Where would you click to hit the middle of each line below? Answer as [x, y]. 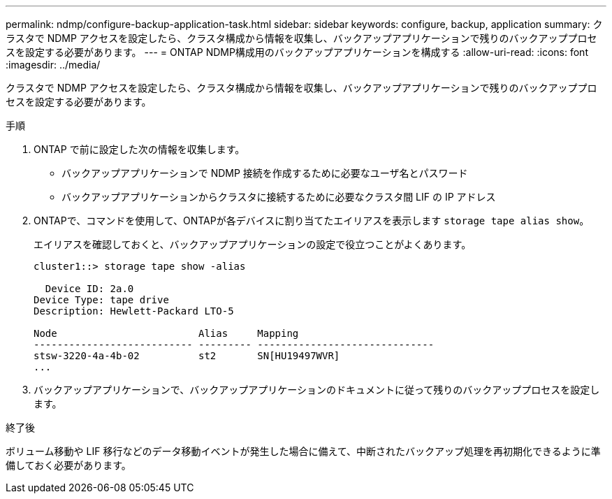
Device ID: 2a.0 [89, 289]
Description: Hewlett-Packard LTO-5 [134, 311]
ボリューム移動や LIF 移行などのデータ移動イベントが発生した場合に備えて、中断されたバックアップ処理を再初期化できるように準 [303, 451]
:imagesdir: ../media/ [53, 65]
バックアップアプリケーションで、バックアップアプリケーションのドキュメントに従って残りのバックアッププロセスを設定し [317, 390]
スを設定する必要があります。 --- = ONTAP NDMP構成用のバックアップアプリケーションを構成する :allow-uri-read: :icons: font [297, 52]
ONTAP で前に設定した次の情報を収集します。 [139, 149]
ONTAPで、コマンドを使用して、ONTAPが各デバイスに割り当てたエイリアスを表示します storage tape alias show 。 [312, 220]
